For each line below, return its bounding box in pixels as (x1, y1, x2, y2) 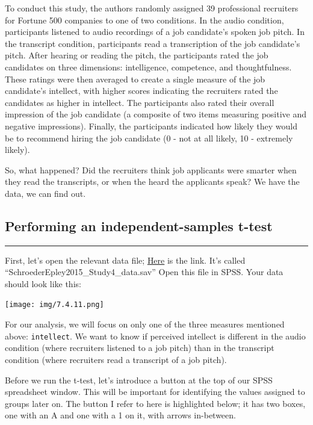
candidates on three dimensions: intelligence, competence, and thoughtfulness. (5, 60, 292, 73)
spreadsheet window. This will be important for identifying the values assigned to (5, 385, 305, 398)
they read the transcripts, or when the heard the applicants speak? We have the (5, 175, 300, 188)
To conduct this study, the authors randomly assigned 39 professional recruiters (5, 2, 299, 14)
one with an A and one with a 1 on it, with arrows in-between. (5, 409, 236, 421)
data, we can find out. (5, 187, 86, 199)
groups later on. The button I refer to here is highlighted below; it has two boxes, (5, 397, 306, 409)
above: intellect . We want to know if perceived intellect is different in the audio (5, 329, 306, 342)
